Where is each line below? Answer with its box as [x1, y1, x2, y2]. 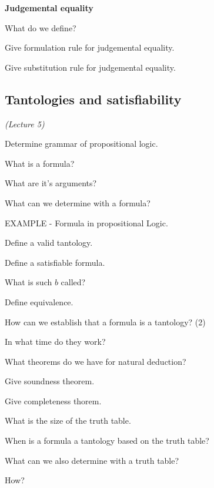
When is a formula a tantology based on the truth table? [5, 434, 209, 447]
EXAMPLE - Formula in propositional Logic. [5, 216, 168, 229]
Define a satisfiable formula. [5, 256, 105, 268]
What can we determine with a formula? [5, 196, 151, 209]
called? [61, 276, 86, 288]
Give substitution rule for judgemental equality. [5, 61, 176, 73]
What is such [5, 276, 52, 288]
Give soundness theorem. [5, 375, 95, 387]
